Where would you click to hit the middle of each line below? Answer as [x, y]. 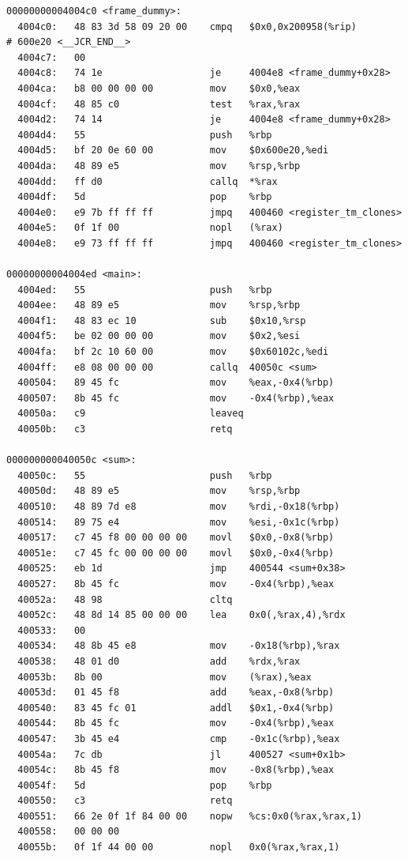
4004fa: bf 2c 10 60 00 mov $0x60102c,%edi [173, 352]
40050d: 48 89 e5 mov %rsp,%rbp [159, 491]
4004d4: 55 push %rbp [145, 135]
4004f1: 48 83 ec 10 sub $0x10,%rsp [162, 320]
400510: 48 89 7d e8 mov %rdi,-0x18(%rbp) [179, 507]
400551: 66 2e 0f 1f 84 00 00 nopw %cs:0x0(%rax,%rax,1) [190, 816]
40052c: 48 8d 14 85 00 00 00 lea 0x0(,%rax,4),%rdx [182, 615]
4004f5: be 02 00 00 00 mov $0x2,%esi [159, 336]
